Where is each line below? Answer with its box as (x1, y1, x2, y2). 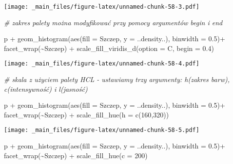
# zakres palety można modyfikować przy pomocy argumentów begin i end (4, 17, 223, 27)
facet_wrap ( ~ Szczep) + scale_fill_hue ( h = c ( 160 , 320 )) (4, 109, 169, 119)
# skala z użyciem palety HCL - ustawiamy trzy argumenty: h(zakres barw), (4, 74, 230, 84)
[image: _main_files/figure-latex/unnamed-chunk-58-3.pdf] (4, 3, 199, 10)
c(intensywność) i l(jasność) (4, 83, 88, 94)
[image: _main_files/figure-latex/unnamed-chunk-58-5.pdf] (4, 127, 199, 134)
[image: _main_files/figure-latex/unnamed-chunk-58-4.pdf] (4, 60, 199, 67)
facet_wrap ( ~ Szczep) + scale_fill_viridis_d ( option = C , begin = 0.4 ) (4, 43, 214, 53)
